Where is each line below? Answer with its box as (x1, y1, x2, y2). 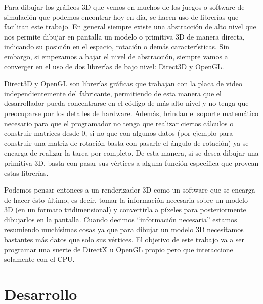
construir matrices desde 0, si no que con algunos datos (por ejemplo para (4, 128, 233, 138)
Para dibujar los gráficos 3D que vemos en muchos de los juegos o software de (4, 2, 245, 12)
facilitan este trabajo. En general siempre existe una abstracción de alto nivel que (4, 21, 256, 32)
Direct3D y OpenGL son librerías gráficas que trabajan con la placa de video (4, 78, 242, 89)
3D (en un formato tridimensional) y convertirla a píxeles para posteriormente (4, 204, 246, 215)
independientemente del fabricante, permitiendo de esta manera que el (4, 88, 222, 98)
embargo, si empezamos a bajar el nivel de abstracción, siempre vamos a (4, 51, 228, 61)
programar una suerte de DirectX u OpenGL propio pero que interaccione (4, 244, 233, 254)
